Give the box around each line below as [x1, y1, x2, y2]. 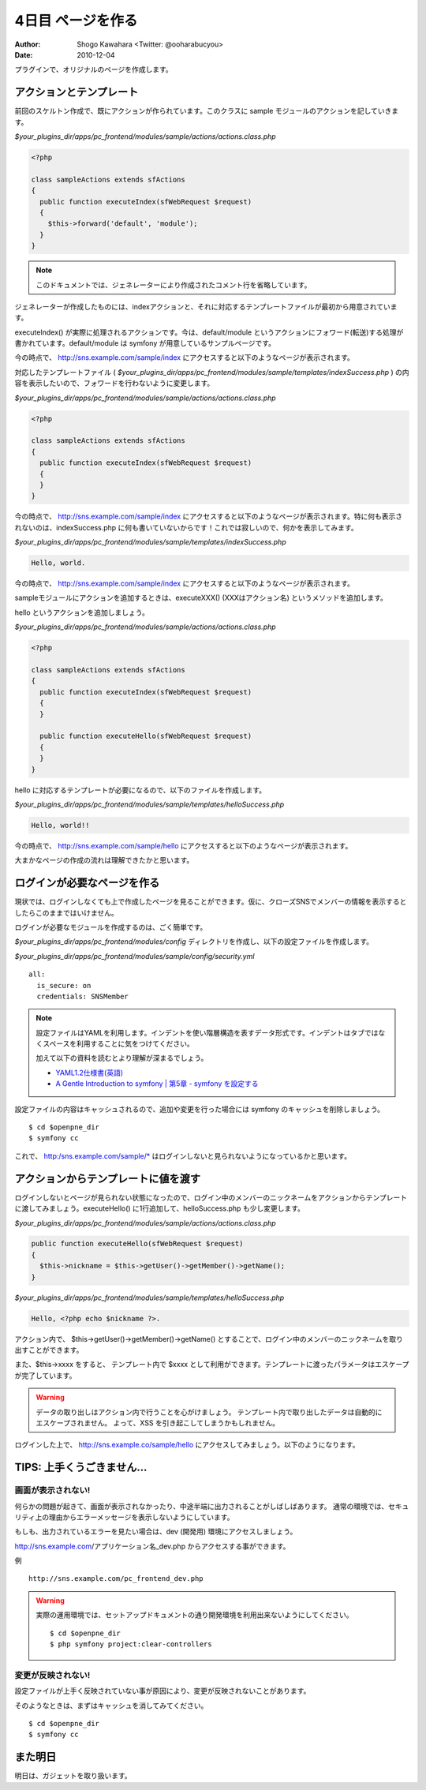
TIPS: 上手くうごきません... [14, 1461, 148, 1474]
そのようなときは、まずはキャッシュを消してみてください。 [14, 1701, 208, 1710]
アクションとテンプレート [14, 85, 139, 99]
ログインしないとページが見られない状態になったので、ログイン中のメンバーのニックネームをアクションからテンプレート [14, 1193, 408, 1202]
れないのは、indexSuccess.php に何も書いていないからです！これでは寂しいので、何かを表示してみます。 [14, 522, 358, 532]
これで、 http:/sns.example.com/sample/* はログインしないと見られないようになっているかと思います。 [14, 1151, 351, 1160]
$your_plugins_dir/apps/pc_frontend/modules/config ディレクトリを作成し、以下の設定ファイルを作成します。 [14, 937, 374, 946]
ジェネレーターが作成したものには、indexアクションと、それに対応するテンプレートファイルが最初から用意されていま [14, 301, 398, 311]
